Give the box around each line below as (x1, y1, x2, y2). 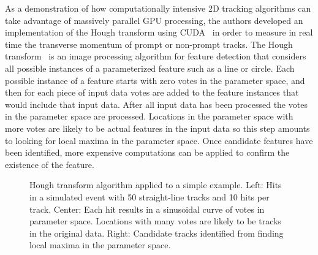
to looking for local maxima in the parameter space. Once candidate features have (5, 134, 313, 147)
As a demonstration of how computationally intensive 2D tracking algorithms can (5, 2, 311, 14)
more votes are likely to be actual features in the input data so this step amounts (5, 121, 310, 134)
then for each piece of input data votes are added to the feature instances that (5, 86, 299, 99)
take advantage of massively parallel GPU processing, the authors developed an (5, 13, 303, 26)
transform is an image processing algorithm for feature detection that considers (5, 50, 306, 63)
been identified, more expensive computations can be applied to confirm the (5, 146, 290, 159)
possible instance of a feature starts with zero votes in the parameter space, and (5, 74, 305, 86)
